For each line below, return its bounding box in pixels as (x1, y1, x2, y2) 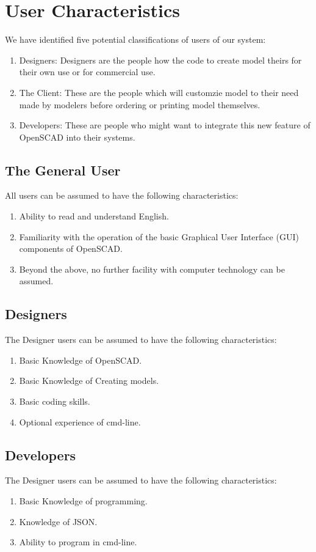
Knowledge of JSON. (19, 515, 98, 528)
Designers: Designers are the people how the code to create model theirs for (19, 53, 302, 66)
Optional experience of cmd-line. (19, 415, 141, 428)
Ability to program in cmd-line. (19, 535, 137, 548)
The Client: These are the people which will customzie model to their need (19, 86, 299, 98)
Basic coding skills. (19, 395, 90, 408)
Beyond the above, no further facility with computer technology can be (19, 262, 285, 275)
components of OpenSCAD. (19, 242, 123, 255)
